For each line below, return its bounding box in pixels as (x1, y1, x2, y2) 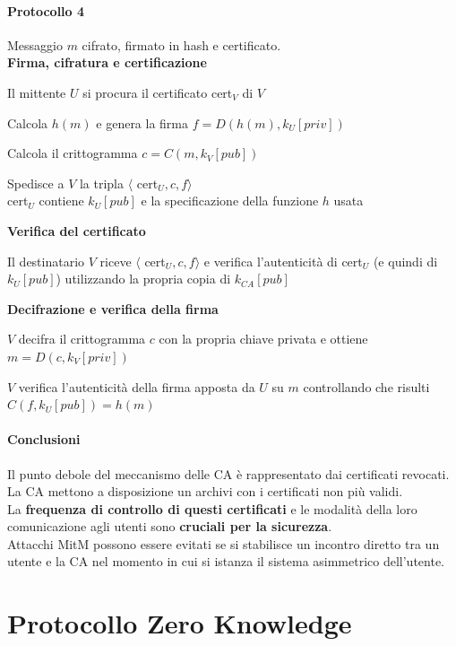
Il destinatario (7, 251, 85, 270)
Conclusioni (7, 430, 81, 449)
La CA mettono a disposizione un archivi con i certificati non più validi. (7, 482, 403, 501)
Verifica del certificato (7, 221, 146, 240)
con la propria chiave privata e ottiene (159, 329, 368, 348)
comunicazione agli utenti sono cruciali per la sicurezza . (7, 517, 332, 536)
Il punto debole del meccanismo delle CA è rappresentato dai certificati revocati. (7, 464, 450, 483)
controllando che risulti (303, 377, 430, 396)
